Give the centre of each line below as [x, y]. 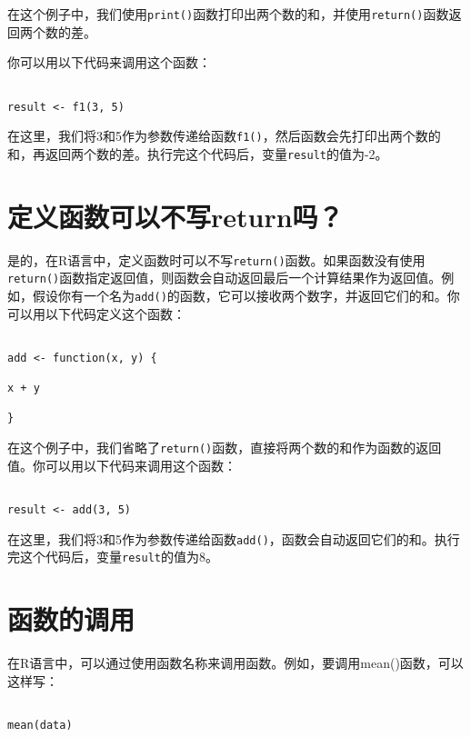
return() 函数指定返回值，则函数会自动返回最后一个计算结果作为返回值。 [225, 278]
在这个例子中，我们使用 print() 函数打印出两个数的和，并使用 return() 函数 [228, 14]
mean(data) [40, 725]
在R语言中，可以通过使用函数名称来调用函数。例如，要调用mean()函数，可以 [235, 663]
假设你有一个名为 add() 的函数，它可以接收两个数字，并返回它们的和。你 [246, 295]
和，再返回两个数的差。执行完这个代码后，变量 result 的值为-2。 [198, 153]
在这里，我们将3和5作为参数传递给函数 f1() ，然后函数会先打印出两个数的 [224, 136]
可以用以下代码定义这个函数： [96, 313]
